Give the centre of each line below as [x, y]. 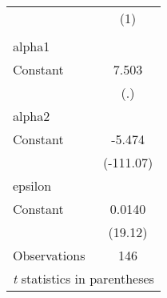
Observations [49, 255]
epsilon [32, 185]
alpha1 [32, 46]
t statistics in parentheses [83, 278]
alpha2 [32, 116]
